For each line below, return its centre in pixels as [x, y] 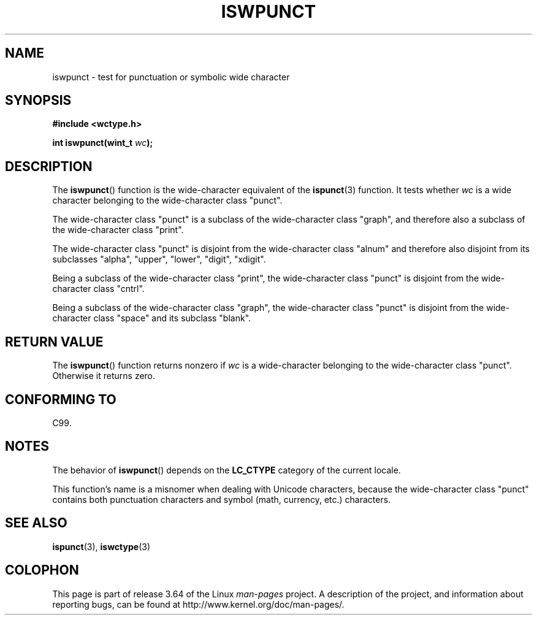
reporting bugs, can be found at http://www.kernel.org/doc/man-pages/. [198, 604]
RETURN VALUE [54, 342]
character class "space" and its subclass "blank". [152, 318]
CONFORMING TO [61, 399]
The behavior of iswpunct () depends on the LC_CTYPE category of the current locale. [227, 470]
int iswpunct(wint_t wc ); [103, 143]
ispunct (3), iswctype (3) [101, 546]
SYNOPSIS [38, 101]
